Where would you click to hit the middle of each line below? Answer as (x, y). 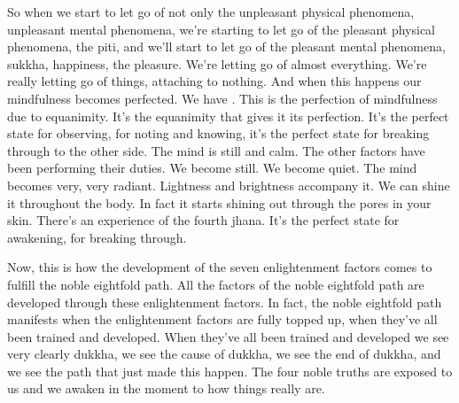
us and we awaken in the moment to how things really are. (166, 388)
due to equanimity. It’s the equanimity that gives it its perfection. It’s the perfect (228, 116)
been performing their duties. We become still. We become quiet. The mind (212, 168)
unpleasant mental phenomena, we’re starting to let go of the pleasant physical (221, 29)
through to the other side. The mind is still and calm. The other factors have (216, 150)
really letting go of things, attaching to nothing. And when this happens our (214, 81)
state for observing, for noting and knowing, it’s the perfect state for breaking (218, 133)
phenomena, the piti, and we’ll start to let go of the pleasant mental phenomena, (226, 46)
